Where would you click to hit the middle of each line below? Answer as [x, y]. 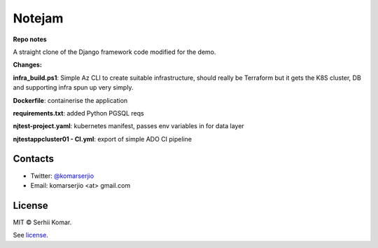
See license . [31, 235]
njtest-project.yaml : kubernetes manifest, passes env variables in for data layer [128, 126]
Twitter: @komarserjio [62, 176]
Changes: [27, 65]
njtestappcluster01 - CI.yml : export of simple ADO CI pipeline [103, 139]
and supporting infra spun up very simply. [73, 88]
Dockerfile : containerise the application [70, 100]
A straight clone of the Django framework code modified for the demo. [114, 52]
